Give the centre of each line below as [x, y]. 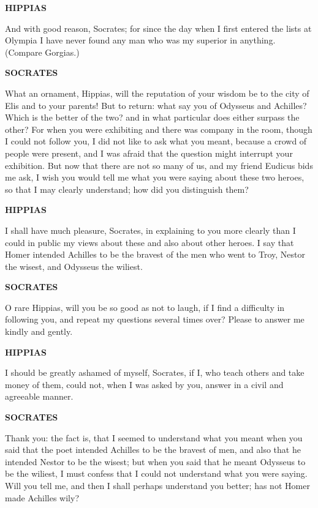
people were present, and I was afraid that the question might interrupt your [149, 153]
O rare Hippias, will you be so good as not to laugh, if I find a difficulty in [145, 307]
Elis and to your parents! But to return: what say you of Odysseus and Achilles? [156, 105]
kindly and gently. [39, 331]
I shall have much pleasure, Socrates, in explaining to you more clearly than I [150, 230]
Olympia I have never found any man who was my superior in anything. [140, 40]
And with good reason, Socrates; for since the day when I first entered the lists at [158, 28]
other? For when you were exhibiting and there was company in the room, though [159, 129]
